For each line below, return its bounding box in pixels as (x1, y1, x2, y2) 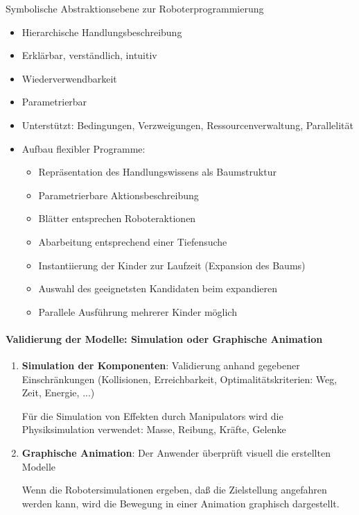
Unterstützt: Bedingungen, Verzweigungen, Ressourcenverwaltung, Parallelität (21, 117, 353, 132)
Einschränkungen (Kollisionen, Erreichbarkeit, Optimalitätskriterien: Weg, (21, 371, 338, 386)
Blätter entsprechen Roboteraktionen (38, 211, 196, 226)
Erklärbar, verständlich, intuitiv (21, 48, 157, 62)
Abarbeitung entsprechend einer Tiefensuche (38, 234, 227, 248)
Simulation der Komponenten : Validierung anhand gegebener (21, 358, 300, 373)
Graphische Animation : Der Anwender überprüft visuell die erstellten (21, 446, 331, 460)
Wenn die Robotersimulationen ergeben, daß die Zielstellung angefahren (21, 482, 327, 497)
